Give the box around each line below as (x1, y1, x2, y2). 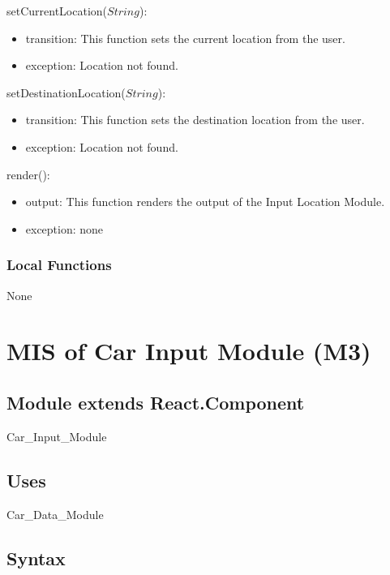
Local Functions (6, 255, 112, 275)
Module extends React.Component (6, 389, 305, 414)
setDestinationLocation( (6, 84, 126, 101)
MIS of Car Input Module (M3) (6, 334, 371, 367)
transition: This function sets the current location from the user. (25, 29, 345, 46)
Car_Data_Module (6, 505, 104, 522)
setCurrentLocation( (6, 2, 108, 19)
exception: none (25, 220, 104, 237)
